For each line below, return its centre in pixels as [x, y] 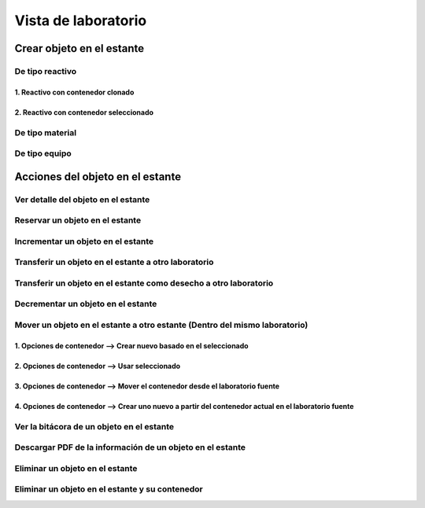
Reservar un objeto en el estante [78, 220]
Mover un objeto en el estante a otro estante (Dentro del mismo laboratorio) [161, 325]
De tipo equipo [43, 153]
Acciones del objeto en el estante [98, 177]
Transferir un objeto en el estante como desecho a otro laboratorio [144, 283]
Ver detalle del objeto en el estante [82, 199]
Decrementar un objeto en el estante [86, 304]
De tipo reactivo [46, 71]
